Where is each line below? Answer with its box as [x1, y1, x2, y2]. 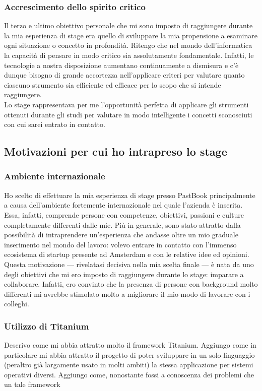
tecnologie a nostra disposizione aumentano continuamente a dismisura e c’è [4, 59, 239, 70]
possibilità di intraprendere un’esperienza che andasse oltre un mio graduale [4, 229, 238, 240]
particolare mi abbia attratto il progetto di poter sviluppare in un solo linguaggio [4, 349, 255, 360]
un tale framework [4, 379, 60, 389]
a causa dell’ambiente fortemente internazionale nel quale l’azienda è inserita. [4, 200, 243, 210]
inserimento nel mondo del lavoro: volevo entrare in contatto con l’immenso [4, 239, 237, 249]
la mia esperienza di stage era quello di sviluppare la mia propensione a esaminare [4, 30, 258, 40]
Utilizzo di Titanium [4, 319, 89, 332]
